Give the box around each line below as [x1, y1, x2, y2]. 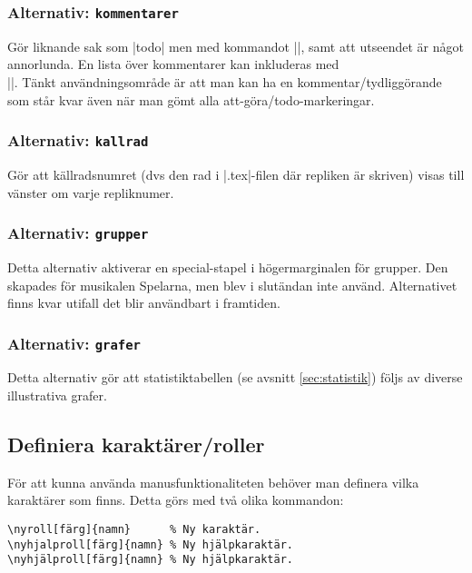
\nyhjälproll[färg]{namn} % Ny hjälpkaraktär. [7, 553, 293, 567]
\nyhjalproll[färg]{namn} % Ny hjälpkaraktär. [7, 538, 293, 551]
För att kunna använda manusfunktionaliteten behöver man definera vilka [7, 472, 419, 491]
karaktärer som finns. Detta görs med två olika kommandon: [7, 490, 344, 509]
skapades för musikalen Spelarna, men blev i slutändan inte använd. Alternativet [7, 275, 457, 294]
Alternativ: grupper [7, 222, 149, 244]
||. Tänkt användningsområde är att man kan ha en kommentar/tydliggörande [7, 72, 442, 91]
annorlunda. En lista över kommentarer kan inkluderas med [7, 54, 339, 74]
